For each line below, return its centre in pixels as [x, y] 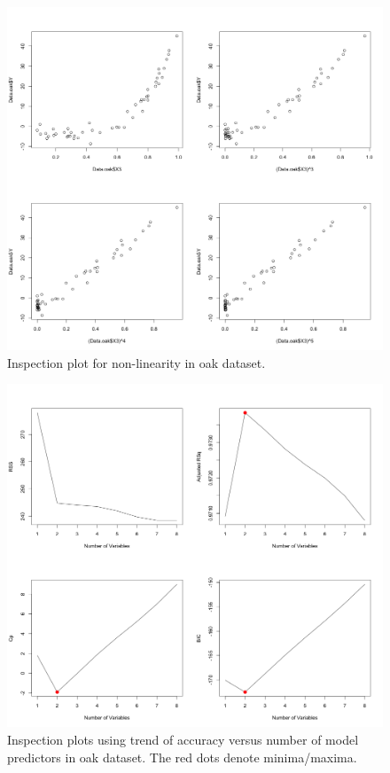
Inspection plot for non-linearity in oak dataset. [136, 362]
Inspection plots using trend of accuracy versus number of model [183, 739]
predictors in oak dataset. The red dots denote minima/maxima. [182, 757]
